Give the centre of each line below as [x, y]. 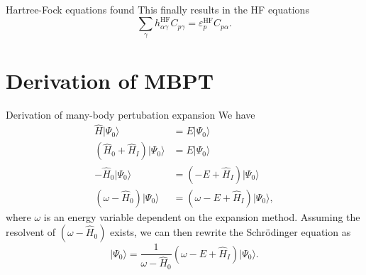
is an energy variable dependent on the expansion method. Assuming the [202, 216]
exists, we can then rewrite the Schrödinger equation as [231, 232]
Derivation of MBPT [110, 80]
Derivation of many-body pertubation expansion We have [131, 114]
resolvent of [31, 232]
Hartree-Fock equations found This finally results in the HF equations [157, 9]
